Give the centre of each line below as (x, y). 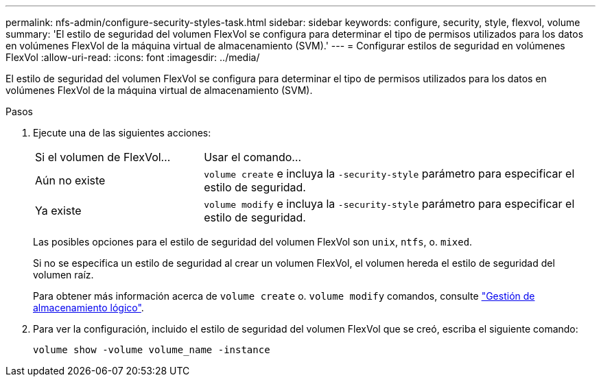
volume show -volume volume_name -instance (152, 350)
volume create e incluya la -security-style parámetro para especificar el (389, 174)
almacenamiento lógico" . (89, 308)
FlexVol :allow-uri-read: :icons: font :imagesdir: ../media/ (133, 57)
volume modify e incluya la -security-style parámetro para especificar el (389, 204)
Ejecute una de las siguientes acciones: (122, 133)
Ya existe (58, 211)
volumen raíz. (63, 275)
